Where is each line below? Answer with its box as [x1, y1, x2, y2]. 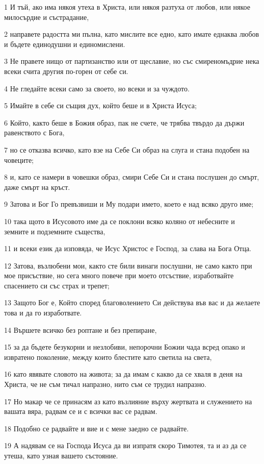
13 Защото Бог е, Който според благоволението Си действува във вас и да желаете [4, 297, 260, 308]
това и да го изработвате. [4, 307, 82, 318]
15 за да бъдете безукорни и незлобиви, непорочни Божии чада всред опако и [4, 341, 245, 352]
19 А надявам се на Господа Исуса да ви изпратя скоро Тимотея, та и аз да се [4, 440, 247, 451]
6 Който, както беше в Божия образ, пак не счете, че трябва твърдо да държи [4, 117, 245, 128]
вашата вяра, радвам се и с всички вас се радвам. [4, 406, 157, 417]
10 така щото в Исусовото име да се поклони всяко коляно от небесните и [4, 215, 235, 226]
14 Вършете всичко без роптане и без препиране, [4, 324, 157, 335]
